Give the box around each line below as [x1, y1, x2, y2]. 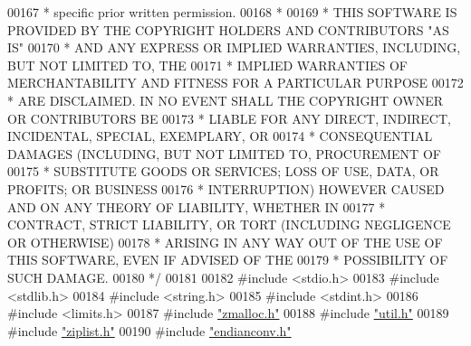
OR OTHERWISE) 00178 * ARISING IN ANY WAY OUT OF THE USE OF [7, 232, 443, 251]
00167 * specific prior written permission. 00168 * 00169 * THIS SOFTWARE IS [7, 3, 457, 21]
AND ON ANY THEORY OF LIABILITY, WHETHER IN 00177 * [7, 197, 386, 216]
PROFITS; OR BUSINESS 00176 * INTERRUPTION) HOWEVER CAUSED [7, 179, 445, 198]
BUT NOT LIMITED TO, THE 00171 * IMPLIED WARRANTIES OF [7, 55, 408, 74]
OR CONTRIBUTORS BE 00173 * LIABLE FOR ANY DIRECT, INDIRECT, [7, 108, 451, 127]
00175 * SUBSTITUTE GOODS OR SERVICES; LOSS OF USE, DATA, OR [7, 162, 439, 181]
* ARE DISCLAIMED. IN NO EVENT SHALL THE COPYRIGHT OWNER [7, 90, 443, 109]
